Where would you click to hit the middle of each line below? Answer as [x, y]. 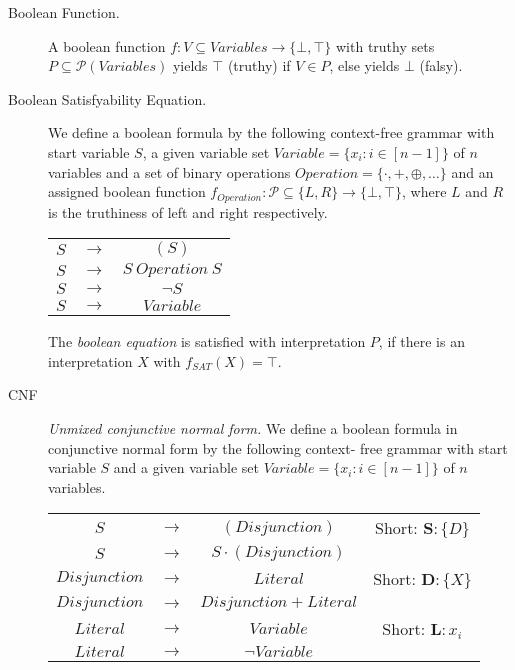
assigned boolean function [127, 191]
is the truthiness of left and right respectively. [188, 211]
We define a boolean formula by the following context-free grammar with [271, 132]
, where [424, 191]
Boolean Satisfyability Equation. [107, 98]
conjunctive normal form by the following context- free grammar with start [278, 447]
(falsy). [441, 65]
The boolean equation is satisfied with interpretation [207, 341]
